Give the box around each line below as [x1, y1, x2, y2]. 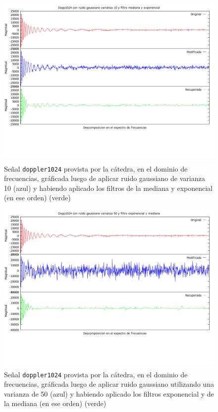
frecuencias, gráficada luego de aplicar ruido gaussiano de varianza [4, 173, 205, 183]
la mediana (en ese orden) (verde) [4, 398, 107, 409]
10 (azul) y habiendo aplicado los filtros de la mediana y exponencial [4, 182, 213, 193]
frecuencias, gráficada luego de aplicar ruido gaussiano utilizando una [4, 379, 214, 389]
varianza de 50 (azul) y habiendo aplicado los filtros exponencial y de [4, 388, 214, 399]
